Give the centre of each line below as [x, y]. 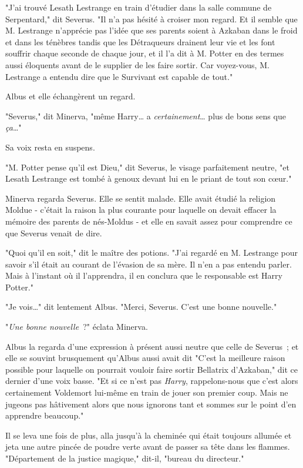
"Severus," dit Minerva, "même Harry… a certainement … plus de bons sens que [146, 116]
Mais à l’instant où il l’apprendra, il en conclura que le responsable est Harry [144, 275]
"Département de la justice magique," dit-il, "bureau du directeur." [125, 458]
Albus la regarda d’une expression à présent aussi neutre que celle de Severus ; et [152, 346]
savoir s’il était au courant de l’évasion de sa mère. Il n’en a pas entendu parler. [149, 264]
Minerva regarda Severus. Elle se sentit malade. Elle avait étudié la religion [141, 198]
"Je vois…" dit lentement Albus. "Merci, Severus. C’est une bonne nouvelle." [141, 307]
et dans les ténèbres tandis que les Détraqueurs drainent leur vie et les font [140, 41]
